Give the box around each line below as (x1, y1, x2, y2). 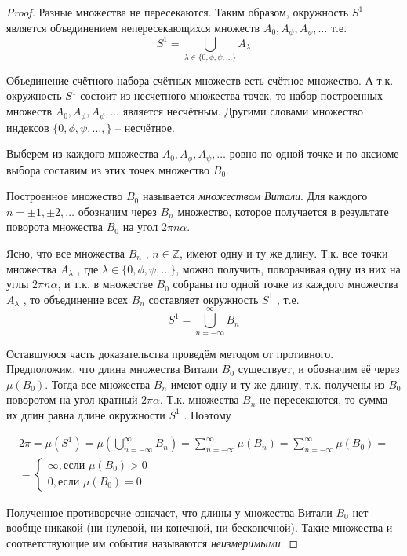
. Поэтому (184, 406, 231, 422)
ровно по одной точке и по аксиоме (229, 145, 399, 162)
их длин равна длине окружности (6, 406, 165, 422)
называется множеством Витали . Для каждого (142, 188, 368, 204)
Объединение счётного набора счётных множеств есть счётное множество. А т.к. (6, 71, 394, 88)
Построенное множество (6, 188, 123, 204)
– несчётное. (115, 119, 175, 135)
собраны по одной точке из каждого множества (173, 276, 398, 292)
